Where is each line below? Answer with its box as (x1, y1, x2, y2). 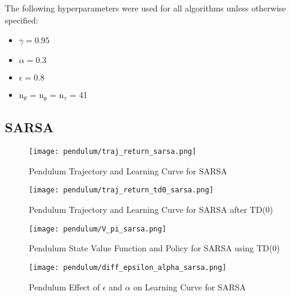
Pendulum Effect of (29, 280, 100, 293)
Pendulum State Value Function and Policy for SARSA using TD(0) (29, 242, 280, 254)
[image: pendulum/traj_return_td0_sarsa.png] (29, 186, 214, 195)
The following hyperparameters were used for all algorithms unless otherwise (5, 2, 286, 14)
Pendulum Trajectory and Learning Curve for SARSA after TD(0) (29, 203, 274, 216)
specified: (5, 13, 38, 26)
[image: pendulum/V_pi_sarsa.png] (29, 224, 167, 233)
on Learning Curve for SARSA (133, 280, 246, 293)
